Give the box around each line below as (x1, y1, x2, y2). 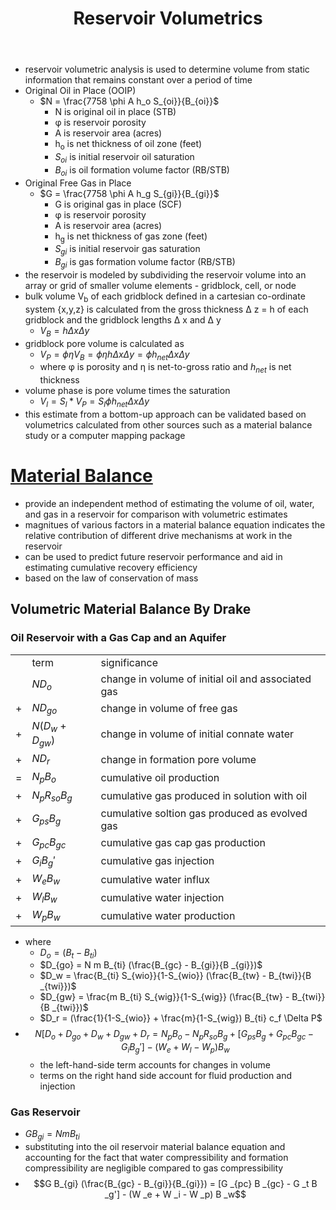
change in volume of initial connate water (100, 727, 294, 741)
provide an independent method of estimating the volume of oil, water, (24, 497, 315, 509)
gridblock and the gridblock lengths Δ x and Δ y (24, 313, 222, 326)
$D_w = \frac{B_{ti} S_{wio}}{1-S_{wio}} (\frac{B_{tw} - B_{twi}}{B (39, 970, 312, 982)
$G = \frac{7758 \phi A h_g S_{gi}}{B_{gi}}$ (39, 187, 220, 199)
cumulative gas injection (100, 854, 215, 868)
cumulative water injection (100, 890, 225, 904)
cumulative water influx (100, 872, 211, 886)
